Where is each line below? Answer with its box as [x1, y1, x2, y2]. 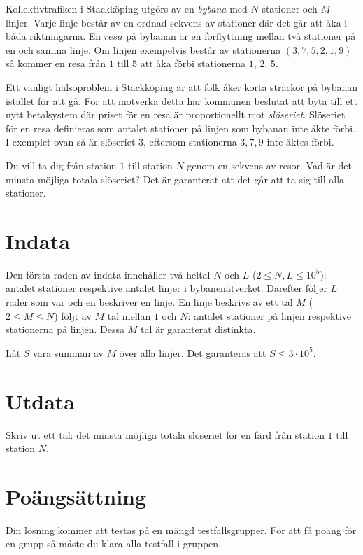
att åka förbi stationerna [140, 56, 246, 71]
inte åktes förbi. [266, 134, 334, 149]
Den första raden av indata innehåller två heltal [6, 267, 211, 281]
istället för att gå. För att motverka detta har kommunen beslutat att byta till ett [6, 93, 358, 108]
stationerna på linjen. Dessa [6, 322, 125, 337]
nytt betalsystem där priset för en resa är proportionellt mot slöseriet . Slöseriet [6, 107, 346, 122]
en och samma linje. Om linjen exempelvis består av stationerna [6, 42, 281, 57]
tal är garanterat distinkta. [140, 322, 256, 337]
